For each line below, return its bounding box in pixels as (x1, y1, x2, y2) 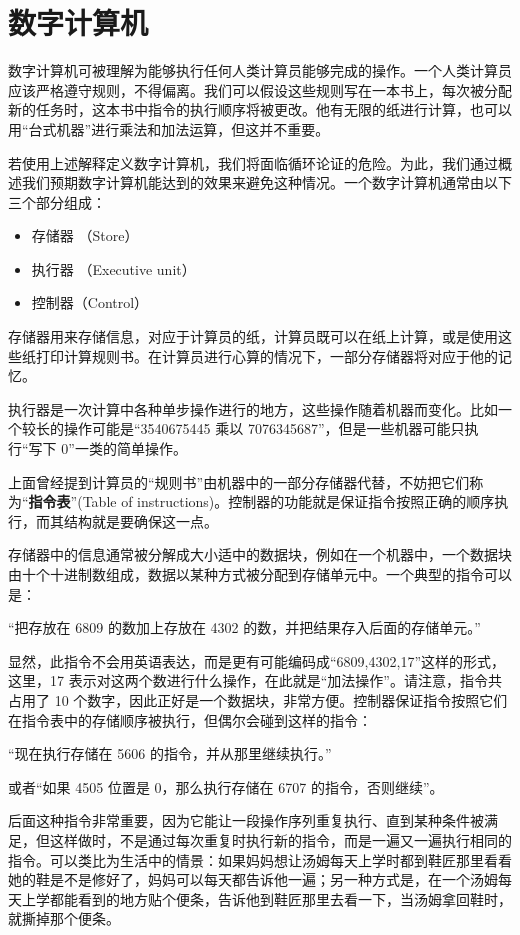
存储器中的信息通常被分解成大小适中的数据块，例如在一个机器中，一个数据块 (8, 544, 512, 565)
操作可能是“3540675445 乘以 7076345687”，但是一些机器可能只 (63, 418, 465, 439)
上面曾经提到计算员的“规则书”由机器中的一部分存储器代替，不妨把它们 (8, 471, 470, 492)
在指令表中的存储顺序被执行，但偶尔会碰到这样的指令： (8, 709, 372, 730)
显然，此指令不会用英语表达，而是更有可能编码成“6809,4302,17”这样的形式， (8, 650, 505, 671)
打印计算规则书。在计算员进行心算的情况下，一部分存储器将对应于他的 (35, 345, 498, 366)
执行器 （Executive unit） (31, 258, 196, 279)
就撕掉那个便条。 (8, 908, 120, 929)
